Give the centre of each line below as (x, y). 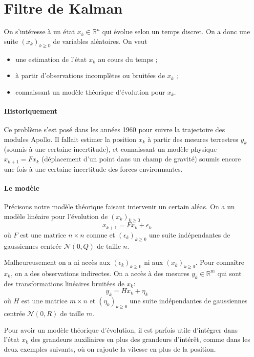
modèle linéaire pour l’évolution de (56, 216)
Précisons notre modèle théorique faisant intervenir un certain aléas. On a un (119, 206)
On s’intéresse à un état (40, 31)
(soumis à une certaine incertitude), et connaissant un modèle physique (110, 149)
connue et (101, 234)
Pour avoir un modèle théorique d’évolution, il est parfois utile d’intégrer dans (121, 329)
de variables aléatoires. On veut (100, 41)
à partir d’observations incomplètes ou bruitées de (90, 75)
